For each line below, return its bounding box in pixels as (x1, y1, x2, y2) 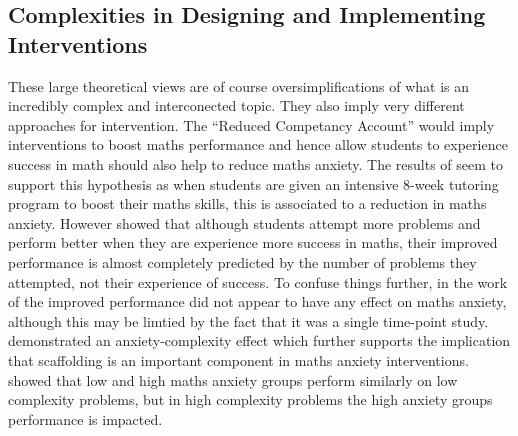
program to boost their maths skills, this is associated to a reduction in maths (8, 193, 487, 214)
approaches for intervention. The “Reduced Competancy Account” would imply (8, 114, 495, 135)
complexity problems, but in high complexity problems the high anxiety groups (8, 389, 493, 410)
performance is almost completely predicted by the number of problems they (8, 251, 477, 272)
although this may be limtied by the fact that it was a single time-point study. (8, 310, 489, 331)
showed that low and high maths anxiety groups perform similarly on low (8, 369, 458, 390)
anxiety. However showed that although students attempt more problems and (8, 212, 481, 233)
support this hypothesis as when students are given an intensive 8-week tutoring (8, 173, 499, 194)
